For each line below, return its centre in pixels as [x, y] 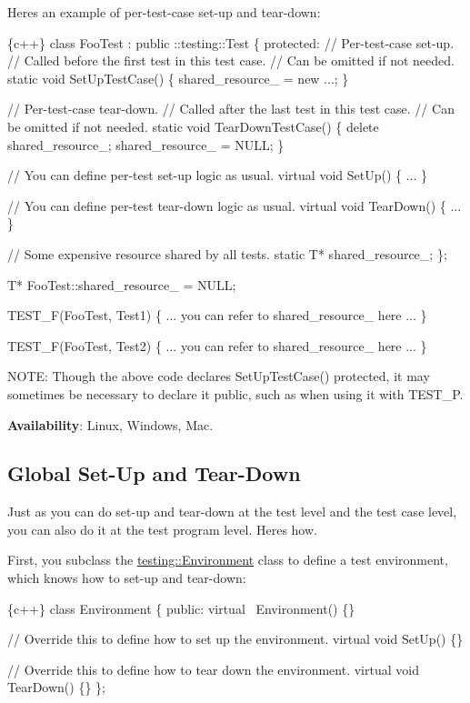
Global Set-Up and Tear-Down [154, 473]
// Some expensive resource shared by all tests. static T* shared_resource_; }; [227, 253]
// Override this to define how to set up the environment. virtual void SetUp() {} [235, 639]
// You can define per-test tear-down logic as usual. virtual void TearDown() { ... [235, 205]
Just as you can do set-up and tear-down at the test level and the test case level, [232, 512]
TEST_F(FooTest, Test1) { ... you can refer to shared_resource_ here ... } [217, 315]
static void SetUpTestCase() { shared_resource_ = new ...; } [178, 78]
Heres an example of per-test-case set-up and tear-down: [164, 12]
